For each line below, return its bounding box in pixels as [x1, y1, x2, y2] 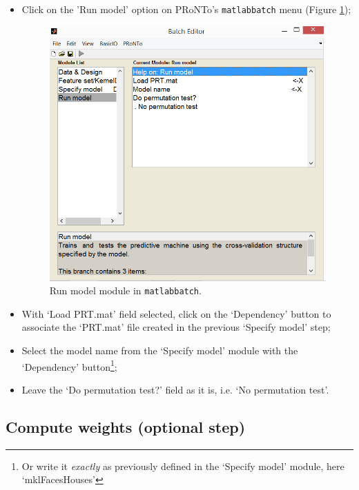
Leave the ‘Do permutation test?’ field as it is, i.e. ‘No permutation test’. [21, 382, 329, 396]
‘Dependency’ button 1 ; [21, 357, 117, 374]
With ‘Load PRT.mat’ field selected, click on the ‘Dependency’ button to [21, 306, 331, 320]
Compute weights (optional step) [6, 416, 246, 437]
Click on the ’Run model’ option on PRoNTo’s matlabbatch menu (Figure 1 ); [21, 2, 351, 16]
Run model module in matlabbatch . [49, 283, 202, 298]
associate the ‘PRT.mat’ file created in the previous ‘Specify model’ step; [21, 320, 331, 334]
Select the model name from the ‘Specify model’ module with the [21, 343, 298, 358]
